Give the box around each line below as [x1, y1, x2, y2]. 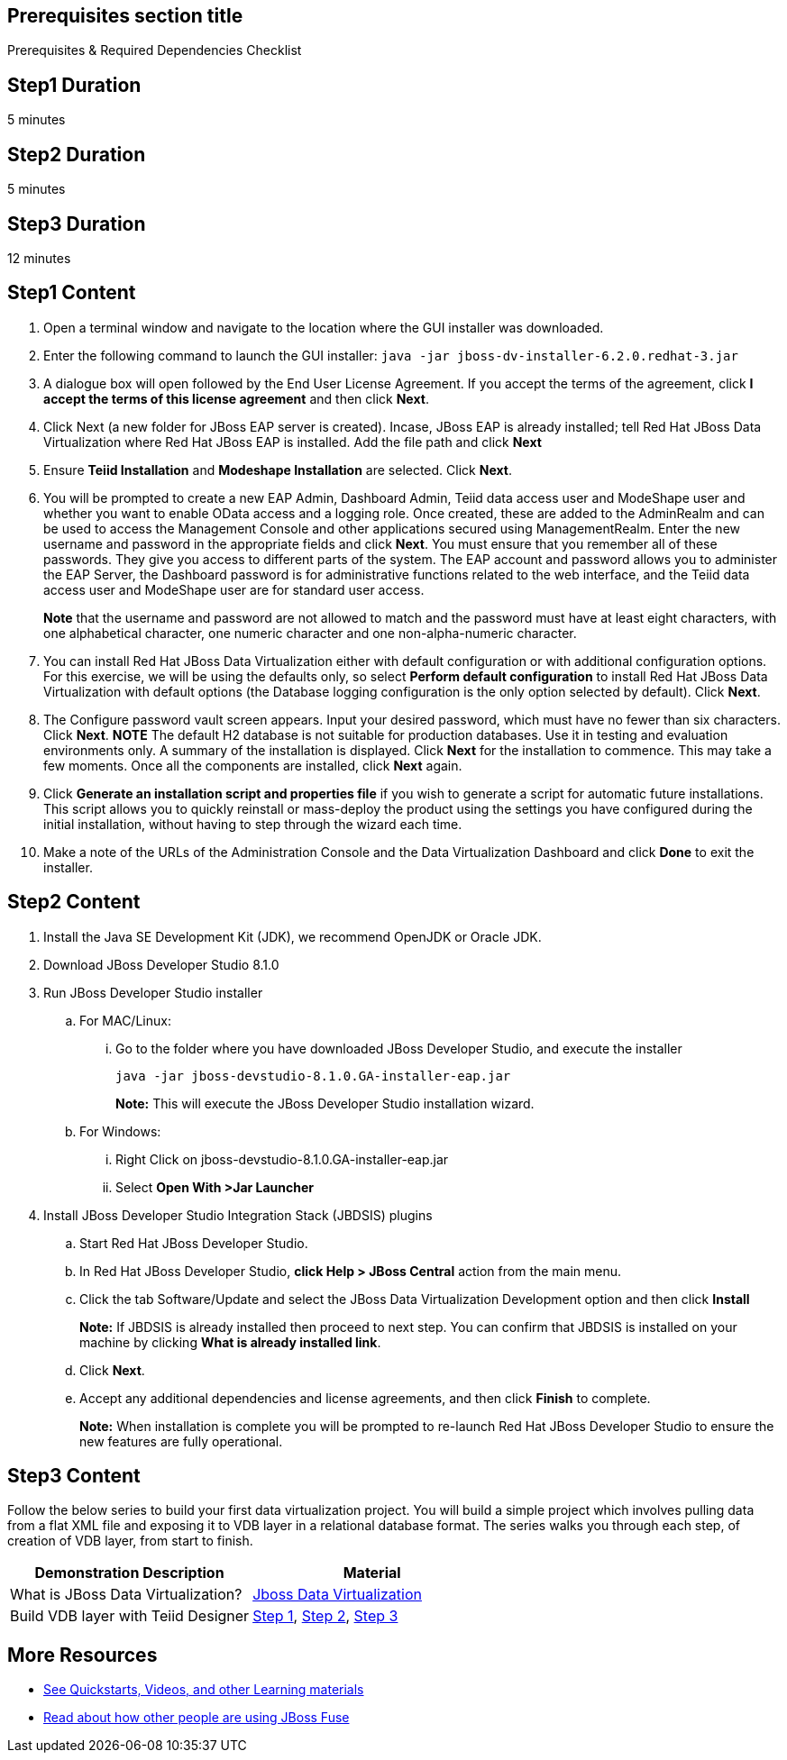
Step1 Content [7, 281, 136, 305]
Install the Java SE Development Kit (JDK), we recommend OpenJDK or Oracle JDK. [43, 928, 542, 944]
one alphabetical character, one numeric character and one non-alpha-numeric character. [43, 625, 577, 641]
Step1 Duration [7, 73, 142, 96]
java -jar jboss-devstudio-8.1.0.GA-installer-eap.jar [115, 1068, 511, 1083]
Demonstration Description [34, 1564, 224, 1582]
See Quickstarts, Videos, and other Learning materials [43, 1682, 364, 1698]
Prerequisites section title [7, 5, 243, 27]
